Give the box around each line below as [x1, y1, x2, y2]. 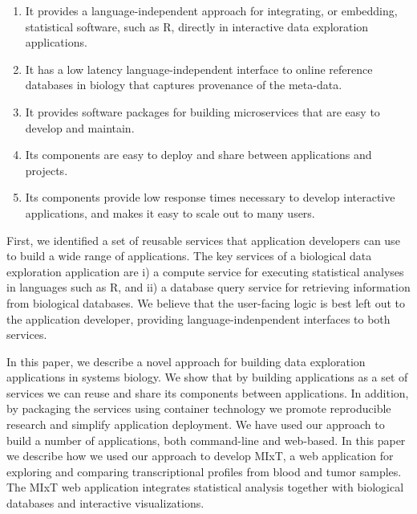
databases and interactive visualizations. [6, 495, 204, 512]
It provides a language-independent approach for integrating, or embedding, [25, 2, 398, 18]
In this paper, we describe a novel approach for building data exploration [6, 353, 366, 369]
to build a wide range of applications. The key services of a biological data [6, 247, 372, 264]
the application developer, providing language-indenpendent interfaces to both [6, 310, 391, 327]
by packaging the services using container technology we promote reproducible [6, 400, 391, 417]
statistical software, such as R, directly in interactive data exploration [25, 18, 369, 35]
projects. [25, 161, 68, 178]
